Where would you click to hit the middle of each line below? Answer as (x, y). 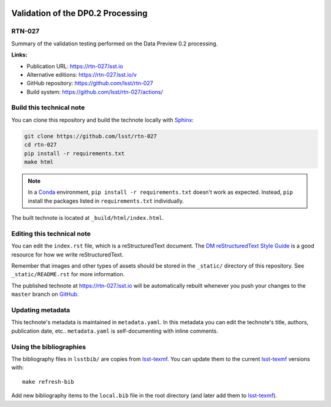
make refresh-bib (48, 382)
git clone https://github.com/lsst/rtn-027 (91, 136)
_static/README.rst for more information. (68, 274)
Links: (19, 55)
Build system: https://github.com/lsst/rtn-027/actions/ (95, 91)
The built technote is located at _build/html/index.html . (88, 218)
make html (39, 162)
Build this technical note (48, 107)
